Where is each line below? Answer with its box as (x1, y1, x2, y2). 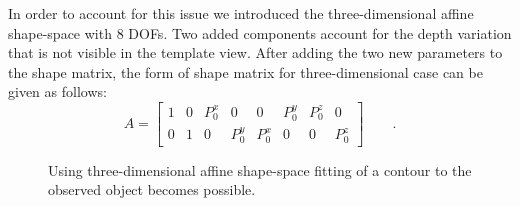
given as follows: (8, 81, 107, 102)
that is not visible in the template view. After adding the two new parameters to (8, 42, 503, 63)
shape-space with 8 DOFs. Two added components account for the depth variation (8, 22, 512, 43)
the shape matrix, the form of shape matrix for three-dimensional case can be (8, 61, 483, 82)
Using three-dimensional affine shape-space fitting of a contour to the (48, 159, 472, 180)
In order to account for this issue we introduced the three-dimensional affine (8, 3, 474, 23)
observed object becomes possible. (48, 179, 256, 200)
